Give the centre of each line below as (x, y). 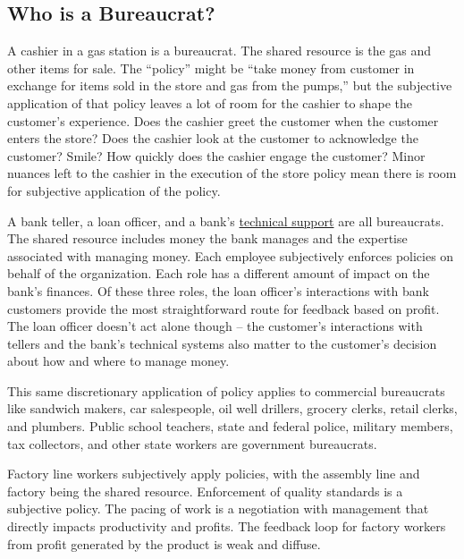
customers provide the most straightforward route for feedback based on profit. (224, 308)
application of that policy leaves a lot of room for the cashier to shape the (210, 102)
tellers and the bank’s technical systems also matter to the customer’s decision (222, 343)
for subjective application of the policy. (114, 190)
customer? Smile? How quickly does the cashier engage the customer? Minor (216, 155)
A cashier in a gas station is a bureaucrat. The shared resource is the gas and (219, 51)
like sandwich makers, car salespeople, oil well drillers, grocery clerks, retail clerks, (232, 408)
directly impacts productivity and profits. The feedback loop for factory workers (227, 526)
